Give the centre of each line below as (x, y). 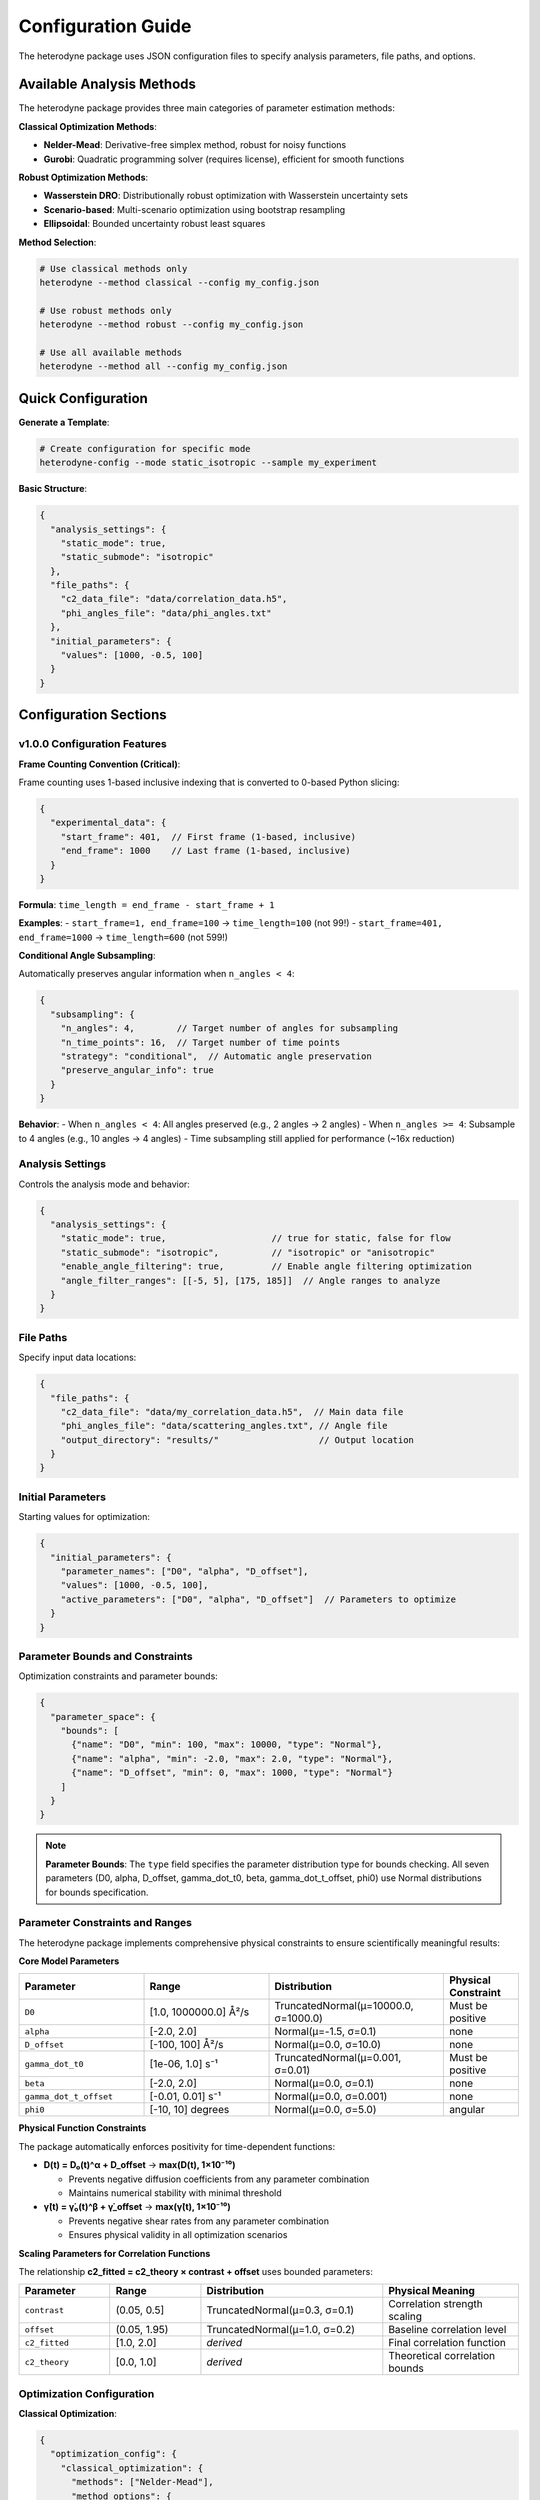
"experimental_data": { (108, 823)
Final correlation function (447, 2343)
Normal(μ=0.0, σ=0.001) (331, 2097)
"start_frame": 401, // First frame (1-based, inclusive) (208, 836)
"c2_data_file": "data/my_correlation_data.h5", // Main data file (232, 1411)
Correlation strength (436, 2304)
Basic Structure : (53, 489)
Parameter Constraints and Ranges (105, 1923)
